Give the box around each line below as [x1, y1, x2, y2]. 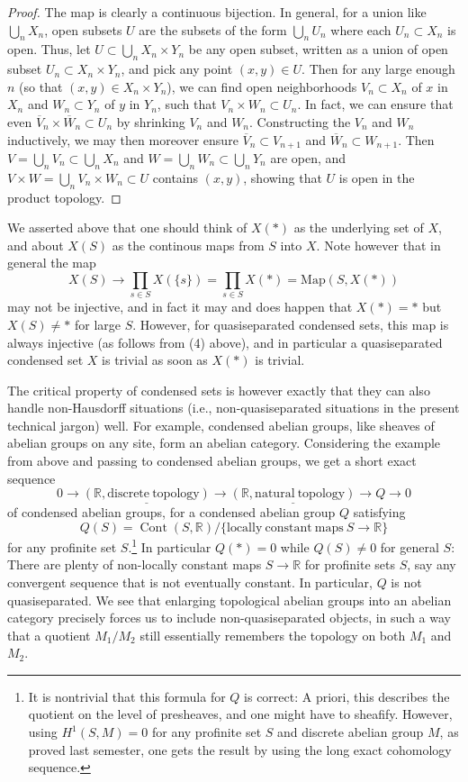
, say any [407, 555, 456, 574]
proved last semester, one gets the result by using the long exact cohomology [28, 740, 452, 759]
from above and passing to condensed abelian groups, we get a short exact [7, 451, 417, 470]
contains [152, 168, 199, 186]
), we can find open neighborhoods [166, 77, 357, 95]
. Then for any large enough [301, 59, 455, 78]
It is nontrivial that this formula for [28, 687, 226, 705]
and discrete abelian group [277, 723, 424, 741]
